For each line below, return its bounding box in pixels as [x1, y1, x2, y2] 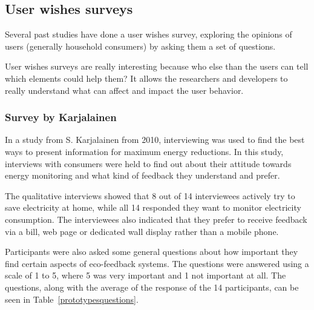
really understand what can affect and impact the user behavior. [5, 84, 244, 96]
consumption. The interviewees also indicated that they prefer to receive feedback [5, 213, 307, 225]
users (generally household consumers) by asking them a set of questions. [5, 39, 276, 52]
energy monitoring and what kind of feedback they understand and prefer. [5, 169, 280, 182]
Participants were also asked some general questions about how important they [5, 245, 298, 258]
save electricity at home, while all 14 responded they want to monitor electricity [5, 201, 301, 214]
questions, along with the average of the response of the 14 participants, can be [5, 280, 299, 293]
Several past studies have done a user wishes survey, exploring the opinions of [5, 28, 292, 41]
